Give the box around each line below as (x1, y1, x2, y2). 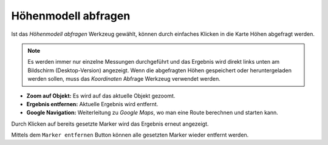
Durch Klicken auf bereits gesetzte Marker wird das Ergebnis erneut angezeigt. (11, 120, 209, 127)
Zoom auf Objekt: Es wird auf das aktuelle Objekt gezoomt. (26, 92, 176, 99)
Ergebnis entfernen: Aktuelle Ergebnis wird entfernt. (26, 100, 159, 107)
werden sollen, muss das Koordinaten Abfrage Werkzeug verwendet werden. (27, 75, 221, 83)
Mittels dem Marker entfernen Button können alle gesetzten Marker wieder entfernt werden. (11, 131, 249, 139)
